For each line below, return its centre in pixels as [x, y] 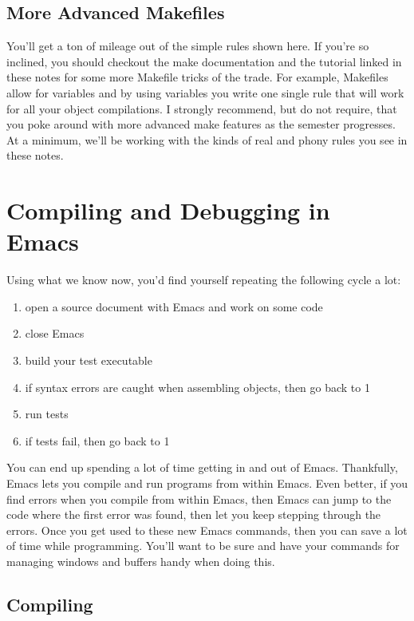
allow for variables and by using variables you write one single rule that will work [205, 92]
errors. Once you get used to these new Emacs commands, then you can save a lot [207, 530]
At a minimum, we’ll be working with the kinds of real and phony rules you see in [207, 139]
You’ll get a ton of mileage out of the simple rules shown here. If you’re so [188, 46]
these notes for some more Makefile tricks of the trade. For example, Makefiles [197, 77]
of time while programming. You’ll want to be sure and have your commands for [203, 546]
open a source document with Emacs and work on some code [174, 306]
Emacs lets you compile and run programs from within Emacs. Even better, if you [207, 483]
